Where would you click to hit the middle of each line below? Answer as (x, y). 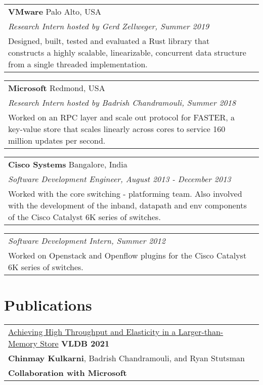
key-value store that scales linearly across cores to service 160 (117, 129)
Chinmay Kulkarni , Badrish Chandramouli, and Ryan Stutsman (126, 358)
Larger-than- (201, 332)
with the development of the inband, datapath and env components (127, 205)
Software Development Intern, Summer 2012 (87, 241)
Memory (23, 344)
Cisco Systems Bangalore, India (68, 164)
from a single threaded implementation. (78, 64)
